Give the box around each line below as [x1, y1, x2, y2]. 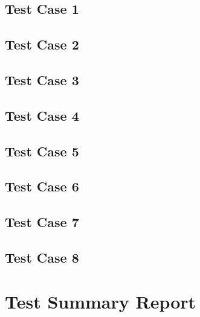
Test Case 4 [5, 106, 79, 124]
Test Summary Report [5, 289, 196, 314]
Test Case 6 [5, 177, 79, 196]
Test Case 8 [5, 248, 79, 266]
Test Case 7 [5, 213, 79, 231]
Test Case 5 [5, 141, 79, 160]
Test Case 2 [5, 35, 79, 54]
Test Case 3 [5, 70, 79, 89]
